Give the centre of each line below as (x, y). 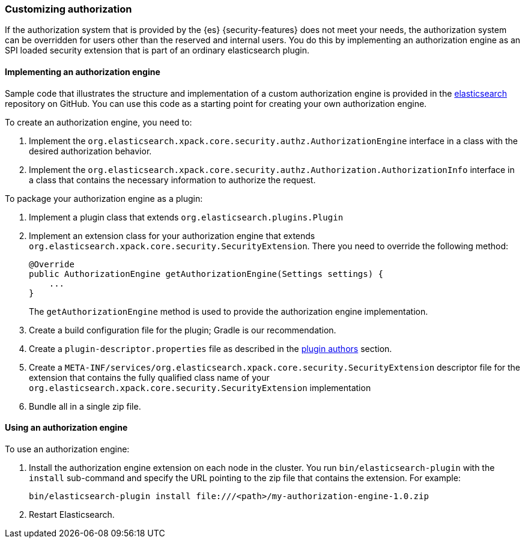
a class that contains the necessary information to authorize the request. (172, 180)
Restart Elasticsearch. (72, 514)
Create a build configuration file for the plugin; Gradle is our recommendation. (183, 330)
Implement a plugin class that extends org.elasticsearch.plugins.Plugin (186, 217)
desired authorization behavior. (90, 151)
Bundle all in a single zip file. (85, 406)
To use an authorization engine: (67, 449)
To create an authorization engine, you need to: (99, 122)
